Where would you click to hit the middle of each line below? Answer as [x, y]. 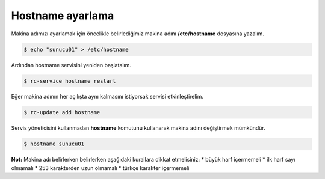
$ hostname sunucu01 [54, 144]
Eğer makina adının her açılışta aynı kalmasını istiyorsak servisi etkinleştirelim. [107, 97]
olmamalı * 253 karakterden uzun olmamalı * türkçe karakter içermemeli [100, 168]
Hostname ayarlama [63, 16]
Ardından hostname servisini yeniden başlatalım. [71, 65]
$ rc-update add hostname [62, 112]
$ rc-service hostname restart [70, 81]
